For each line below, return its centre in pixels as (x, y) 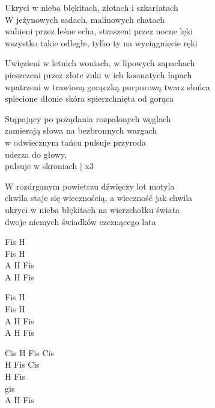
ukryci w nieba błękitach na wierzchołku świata (92, 209)
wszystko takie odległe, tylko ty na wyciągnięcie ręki (101, 42)
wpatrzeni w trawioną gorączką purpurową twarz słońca (107, 86)
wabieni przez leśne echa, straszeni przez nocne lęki (99, 31)
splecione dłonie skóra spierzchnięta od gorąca (89, 98)
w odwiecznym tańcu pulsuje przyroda (76, 142)
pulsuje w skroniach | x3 (49, 166)
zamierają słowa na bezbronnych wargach (81, 130)
